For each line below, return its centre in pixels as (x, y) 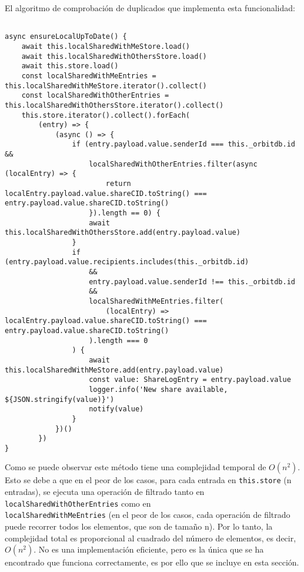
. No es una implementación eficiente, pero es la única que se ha (149, 549)
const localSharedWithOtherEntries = (95, 96)
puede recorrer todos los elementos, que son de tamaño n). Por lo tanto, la (139, 526)
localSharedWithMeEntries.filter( (156, 301)
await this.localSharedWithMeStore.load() (106, 46)
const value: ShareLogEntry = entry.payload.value (190, 380)
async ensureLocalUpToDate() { (66, 37)
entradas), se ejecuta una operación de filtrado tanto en (105, 492)
